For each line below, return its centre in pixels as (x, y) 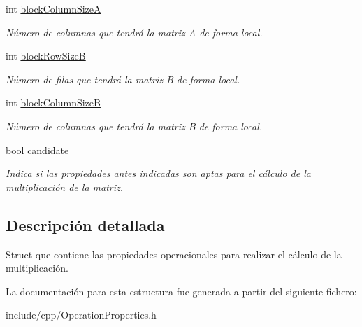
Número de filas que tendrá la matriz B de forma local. (123, 79)
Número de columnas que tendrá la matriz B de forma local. (134, 126)
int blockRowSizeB (46, 56)
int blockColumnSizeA (53, 8)
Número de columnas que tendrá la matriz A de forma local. (134, 32)
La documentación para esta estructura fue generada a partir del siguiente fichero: (181, 291)
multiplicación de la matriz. (65, 187)
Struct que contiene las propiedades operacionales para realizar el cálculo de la (174, 254)
